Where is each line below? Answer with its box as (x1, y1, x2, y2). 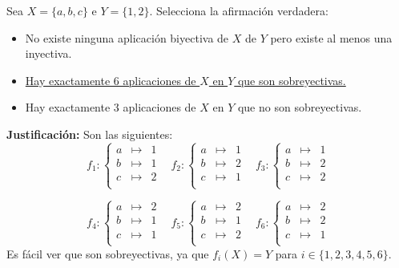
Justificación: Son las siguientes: (6, 125, 173, 142)
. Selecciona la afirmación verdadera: (149, 2, 328, 18)
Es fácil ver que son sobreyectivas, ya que (6, 245, 209, 262)
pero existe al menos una (270, 29, 393, 46)
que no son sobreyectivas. (237, 99, 362, 116)
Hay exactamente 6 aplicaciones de (25, 71, 196, 88)
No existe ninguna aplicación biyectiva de (25, 29, 229, 46)
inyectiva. (25, 45, 72, 62)
